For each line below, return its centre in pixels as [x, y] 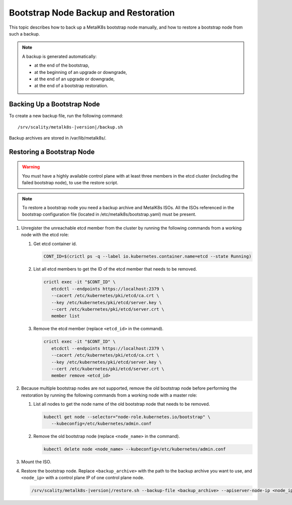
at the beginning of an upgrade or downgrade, [81, 72]
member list [65, 316]
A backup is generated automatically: [59, 56]
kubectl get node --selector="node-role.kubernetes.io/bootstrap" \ [127, 417]
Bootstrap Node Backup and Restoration [92, 13]
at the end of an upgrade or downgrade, [74, 79]
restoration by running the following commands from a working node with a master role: [109, 395]
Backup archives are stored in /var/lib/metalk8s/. [58, 138]
